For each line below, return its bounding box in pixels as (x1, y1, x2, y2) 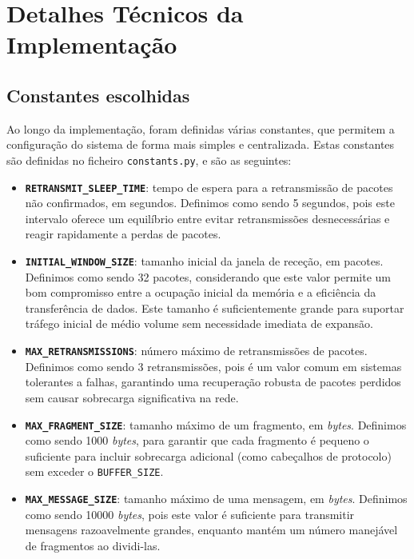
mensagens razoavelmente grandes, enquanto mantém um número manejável (25, 521, 398, 538)
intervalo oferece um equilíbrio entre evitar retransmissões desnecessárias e (25, 210, 390, 226)
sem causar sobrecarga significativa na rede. (25, 389, 239, 405)
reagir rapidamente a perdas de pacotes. (25, 226, 221, 242)
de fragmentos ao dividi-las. (25, 537, 161, 553)
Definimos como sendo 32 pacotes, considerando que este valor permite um (25, 268, 391, 285)
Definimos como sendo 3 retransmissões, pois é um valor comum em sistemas (25, 357, 402, 374)
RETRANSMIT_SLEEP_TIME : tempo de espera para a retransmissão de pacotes (25, 178, 393, 195)
